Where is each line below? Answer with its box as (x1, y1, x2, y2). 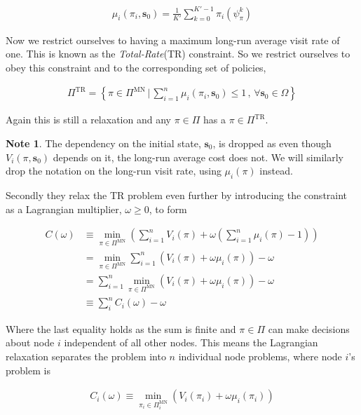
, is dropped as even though (212, 135, 332, 150)
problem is (6, 362, 50, 377)
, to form (149, 201, 187, 216)
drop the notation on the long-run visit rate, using (6, 163, 222, 178)
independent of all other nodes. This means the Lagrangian (64, 335, 318, 350)
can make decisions (268, 321, 350, 336)
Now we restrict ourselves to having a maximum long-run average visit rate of (6, 32, 340, 47)
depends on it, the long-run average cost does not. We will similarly (53, 149, 343, 164)
